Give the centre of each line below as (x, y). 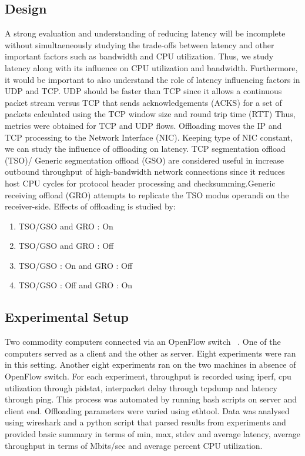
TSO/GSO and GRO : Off (66, 246)
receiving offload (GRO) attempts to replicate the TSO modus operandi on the (147, 194)
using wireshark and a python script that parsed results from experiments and (145, 422)
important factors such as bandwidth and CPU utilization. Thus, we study (139, 56)
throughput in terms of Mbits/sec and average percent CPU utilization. (134, 445)
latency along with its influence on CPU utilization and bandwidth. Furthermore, (151, 67)
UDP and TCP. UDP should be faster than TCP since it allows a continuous (143, 91)
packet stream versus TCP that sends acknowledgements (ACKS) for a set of (143, 102)
